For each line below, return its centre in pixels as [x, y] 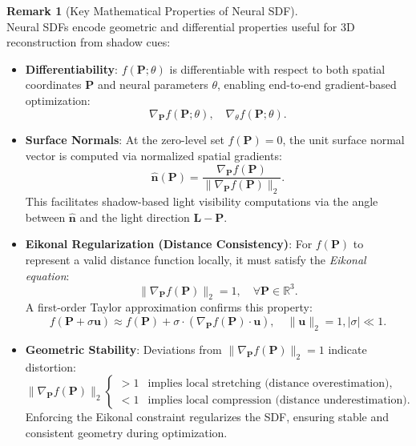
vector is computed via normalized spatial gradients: [153, 155]
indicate [347, 349]
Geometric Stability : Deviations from [123, 349]
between [45, 217]
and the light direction [135, 217]
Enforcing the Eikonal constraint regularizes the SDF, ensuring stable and [207, 417]
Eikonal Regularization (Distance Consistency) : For [169, 244]
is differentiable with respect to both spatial [277, 68]
